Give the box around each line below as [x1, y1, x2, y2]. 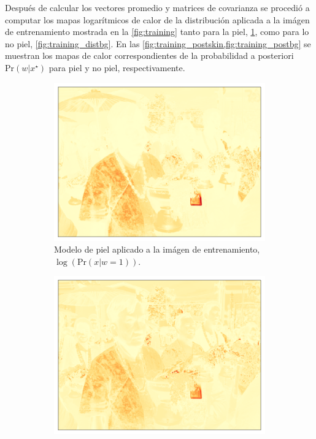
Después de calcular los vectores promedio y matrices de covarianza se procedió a [5, 1, 310, 13]
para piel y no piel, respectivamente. [48, 61, 185, 74]
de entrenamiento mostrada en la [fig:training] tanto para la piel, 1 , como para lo [5, 25, 309, 38]
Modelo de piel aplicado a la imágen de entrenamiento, [54, 243, 260, 256]
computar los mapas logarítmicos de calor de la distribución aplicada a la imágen [5, 13, 310, 26]
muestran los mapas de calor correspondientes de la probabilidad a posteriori [5, 49, 294, 62]
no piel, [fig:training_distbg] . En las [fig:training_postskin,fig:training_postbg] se [5, 37, 311, 50]
